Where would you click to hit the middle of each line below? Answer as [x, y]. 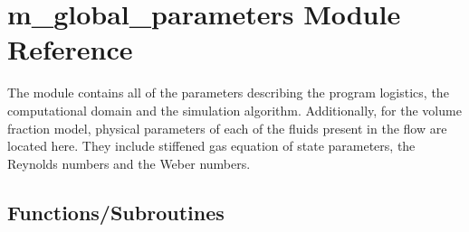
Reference [70, 49]
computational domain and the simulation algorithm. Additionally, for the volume [234, 110]
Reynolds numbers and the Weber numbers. [129, 163]
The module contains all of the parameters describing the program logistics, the [228, 93]
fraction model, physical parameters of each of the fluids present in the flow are [227, 128]
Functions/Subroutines [116, 212]
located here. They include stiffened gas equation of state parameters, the [211, 146]
